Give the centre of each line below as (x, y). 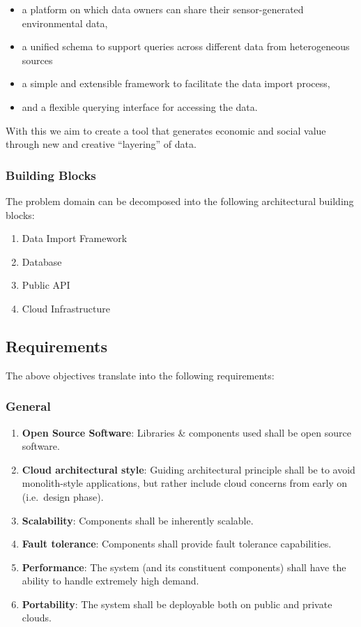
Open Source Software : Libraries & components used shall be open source (186, 432)
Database (42, 261)
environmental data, (65, 23)
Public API (46, 285)
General (28, 406)
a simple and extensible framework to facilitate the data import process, (176, 83)
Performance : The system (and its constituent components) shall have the (184, 567)
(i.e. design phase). (63, 496)
